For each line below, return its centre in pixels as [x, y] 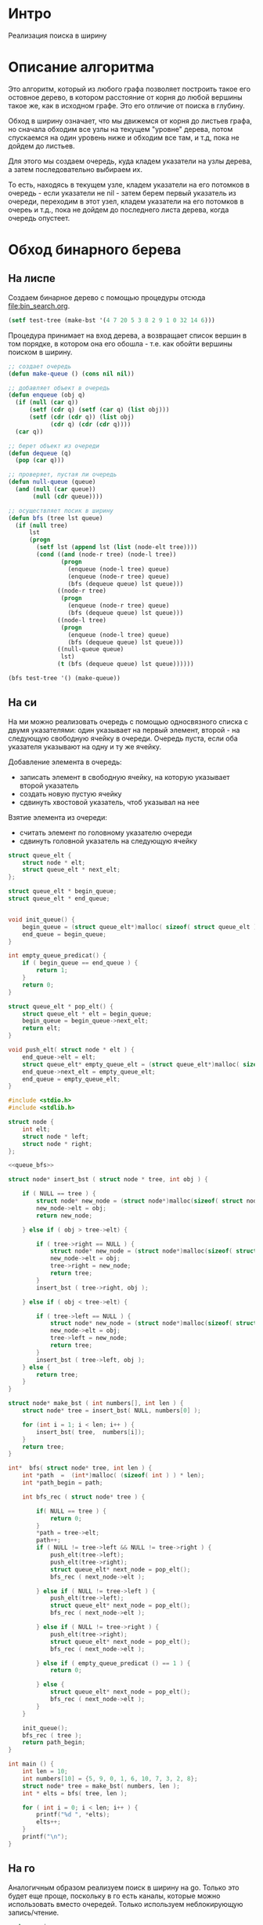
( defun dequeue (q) [40, 453]
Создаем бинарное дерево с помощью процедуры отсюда [107, 297]
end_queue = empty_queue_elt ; [72, 1079]
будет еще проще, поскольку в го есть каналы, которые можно [114, 1896]
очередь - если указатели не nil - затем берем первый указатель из [122, 192]
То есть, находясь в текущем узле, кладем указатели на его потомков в [129, 185]
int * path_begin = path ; [63, 1483]
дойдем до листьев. [42, 145]
